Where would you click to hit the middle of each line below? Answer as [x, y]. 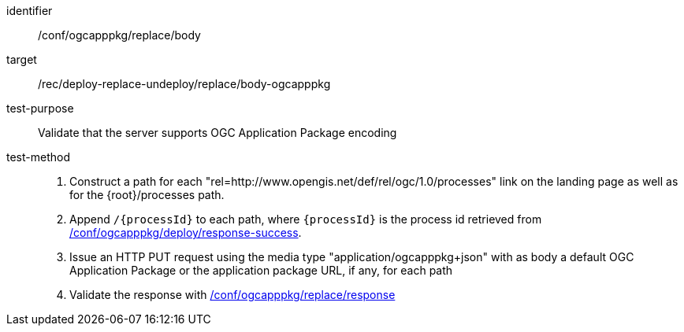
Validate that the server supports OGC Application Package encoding [217, 133]
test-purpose [40, 108]
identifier [30, 11]
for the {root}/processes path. [147, 195]
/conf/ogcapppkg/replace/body [119, 35]
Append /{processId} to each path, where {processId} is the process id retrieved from [306, 219]
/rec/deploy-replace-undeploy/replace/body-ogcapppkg [184, 84]
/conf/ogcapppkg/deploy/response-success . [186, 232]
